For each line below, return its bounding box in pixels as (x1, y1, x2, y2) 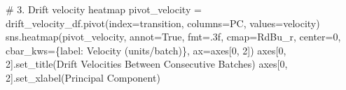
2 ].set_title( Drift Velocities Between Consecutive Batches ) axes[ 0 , (6, 57, 288, 71)
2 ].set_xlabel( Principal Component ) (6, 70, 160, 84)
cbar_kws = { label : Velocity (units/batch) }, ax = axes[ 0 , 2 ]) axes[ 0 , (6, 43, 286, 57)
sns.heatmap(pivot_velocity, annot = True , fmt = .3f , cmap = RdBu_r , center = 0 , (6, 29, 341, 44)
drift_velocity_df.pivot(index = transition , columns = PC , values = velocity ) (6, 15, 320, 30)
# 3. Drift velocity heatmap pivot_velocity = (6, 2, 202, 16)
